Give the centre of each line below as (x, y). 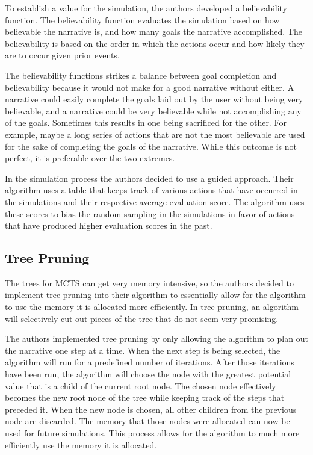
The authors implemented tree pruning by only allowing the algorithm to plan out (156, 339)
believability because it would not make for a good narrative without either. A (150, 87)
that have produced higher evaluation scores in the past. (109, 225)
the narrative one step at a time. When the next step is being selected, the (143, 350)
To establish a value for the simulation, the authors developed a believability (146, 8)
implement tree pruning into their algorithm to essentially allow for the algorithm (155, 295)
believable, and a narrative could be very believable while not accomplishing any (153, 110)
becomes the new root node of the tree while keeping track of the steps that (145, 398)
